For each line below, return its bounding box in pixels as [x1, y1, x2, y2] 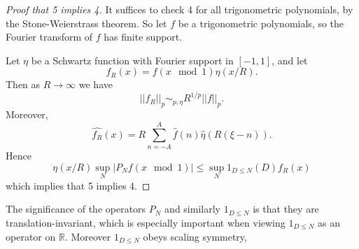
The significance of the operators [6, 201, 146, 216]
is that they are [253, 201, 319, 216]
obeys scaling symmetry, [143, 229, 247, 243]
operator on [6, 229, 56, 243]
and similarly [164, 201, 220, 216]
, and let [272, 52, 308, 67]
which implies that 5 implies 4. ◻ [6, 178, 150, 192]
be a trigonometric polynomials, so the [178, 15, 344, 30]
